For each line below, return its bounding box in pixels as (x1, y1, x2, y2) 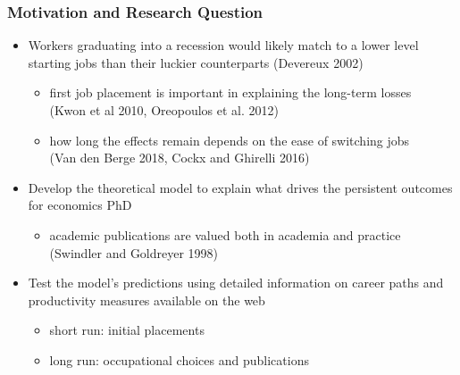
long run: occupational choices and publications (49, 350, 309, 369)
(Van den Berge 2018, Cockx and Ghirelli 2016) (49, 148, 310, 167)
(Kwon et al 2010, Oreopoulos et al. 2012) (49, 101, 279, 119)
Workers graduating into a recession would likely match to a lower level (28, 36, 419, 54)
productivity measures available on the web (28, 290, 265, 309)
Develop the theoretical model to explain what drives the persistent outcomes (28, 178, 453, 196)
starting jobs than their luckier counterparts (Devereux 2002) (28, 53, 364, 71)
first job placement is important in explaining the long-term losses (49, 83, 412, 102)
